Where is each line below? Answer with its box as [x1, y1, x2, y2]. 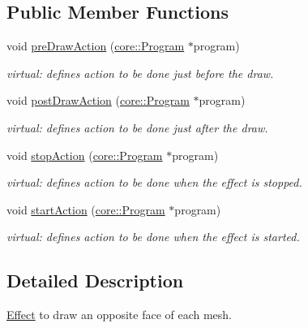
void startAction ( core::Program [6, 201, 165, 218]
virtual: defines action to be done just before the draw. [6, 64, 274, 81]
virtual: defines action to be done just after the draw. [6, 119, 268, 136]
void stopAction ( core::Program [6, 146, 163, 163]
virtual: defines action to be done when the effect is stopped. [6, 174, 302, 191]
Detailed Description [6, 268, 184, 293]
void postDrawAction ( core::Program [6, 92, 190, 109]
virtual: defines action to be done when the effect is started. [6, 228, 300, 245]
